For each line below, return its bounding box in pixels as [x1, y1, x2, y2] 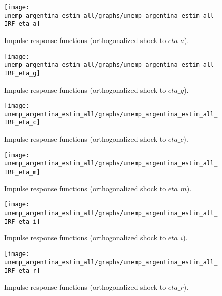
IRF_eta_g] [4, 69, 40, 77]
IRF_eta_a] [4, 20, 40, 28]
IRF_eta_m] [4, 168, 40, 176]
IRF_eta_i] [4, 218, 40, 225]
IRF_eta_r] [4, 267, 40, 275]
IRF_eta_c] [4, 119, 40, 126]
